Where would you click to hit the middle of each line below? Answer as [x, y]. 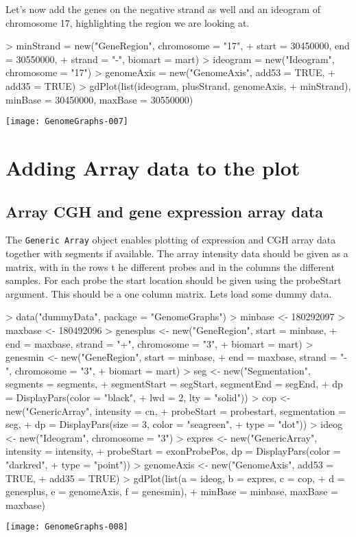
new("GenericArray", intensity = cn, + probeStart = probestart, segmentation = [176, 410]
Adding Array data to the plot [153, 167]
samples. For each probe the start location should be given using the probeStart [174, 280]
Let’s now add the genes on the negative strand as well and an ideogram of [163, 9]
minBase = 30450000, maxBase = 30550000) [99, 99]
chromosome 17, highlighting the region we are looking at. [128, 22]
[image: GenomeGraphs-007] [67, 122]
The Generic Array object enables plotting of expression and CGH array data [171, 240]
